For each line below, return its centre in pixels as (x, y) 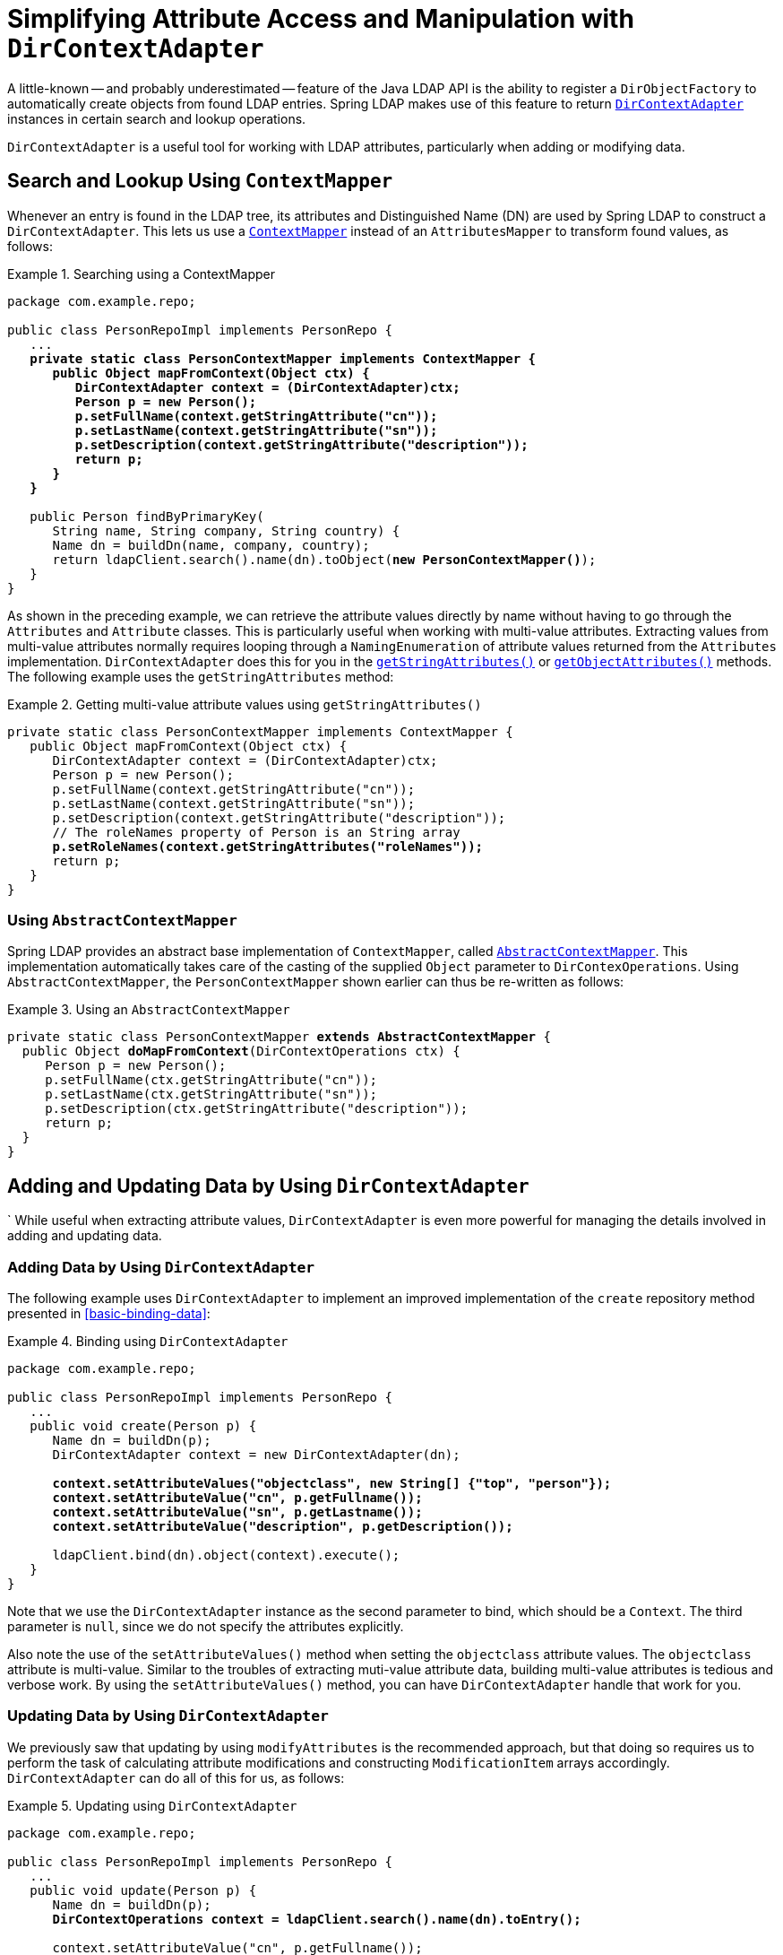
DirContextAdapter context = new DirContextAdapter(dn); (256, 1454)
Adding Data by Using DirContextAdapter (161, 1267)
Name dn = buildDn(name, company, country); (211, 545)
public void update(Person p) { (143, 1890)
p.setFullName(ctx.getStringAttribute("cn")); (211, 1080)
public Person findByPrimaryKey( (147, 516)
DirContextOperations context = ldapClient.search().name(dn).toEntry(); (317, 1919)
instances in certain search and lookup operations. (157, 118)
